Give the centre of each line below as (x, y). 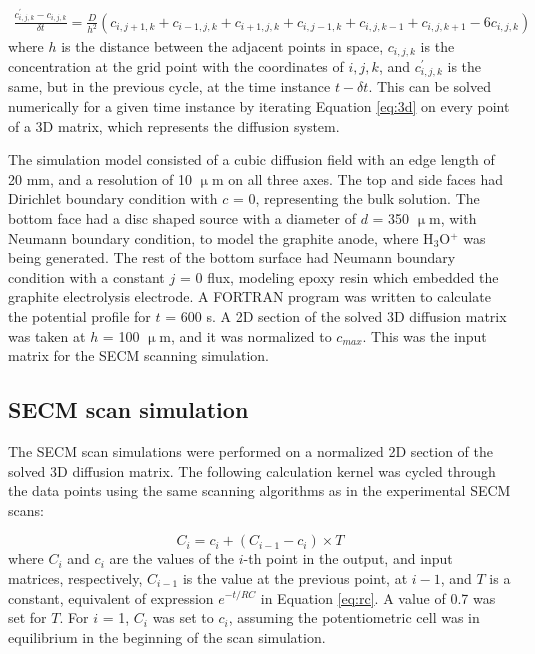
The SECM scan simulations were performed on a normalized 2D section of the (250, 450)
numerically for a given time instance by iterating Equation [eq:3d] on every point (259, 106)
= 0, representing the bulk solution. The (356, 198)
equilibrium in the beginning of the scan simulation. (167, 636)
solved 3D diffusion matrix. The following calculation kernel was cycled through (252, 470)
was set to (183, 617)
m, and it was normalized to (245, 335)
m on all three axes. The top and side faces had (357, 178)
